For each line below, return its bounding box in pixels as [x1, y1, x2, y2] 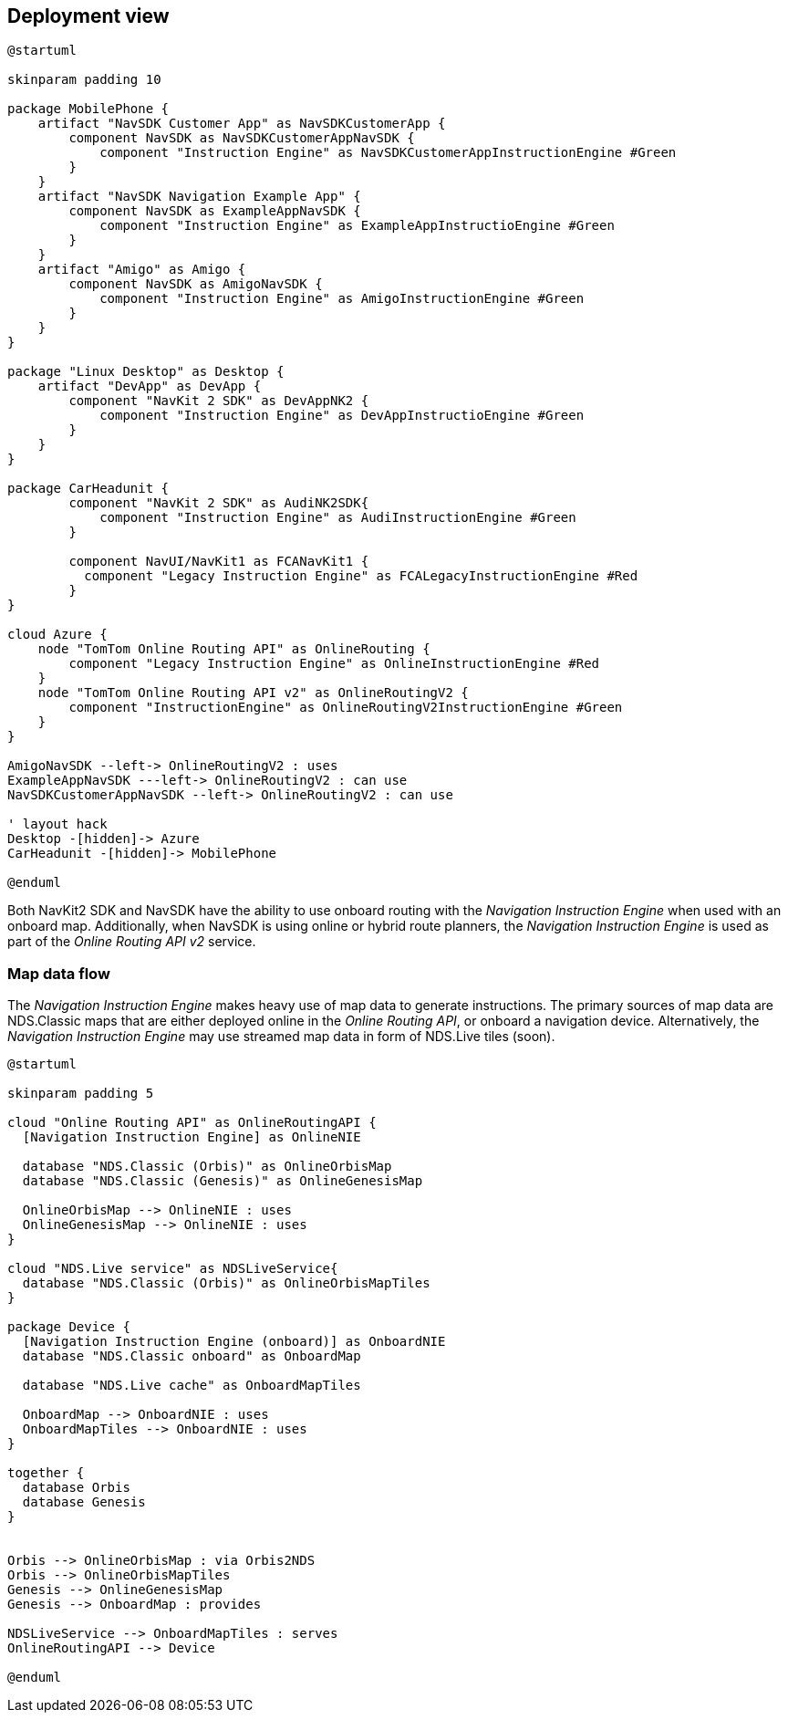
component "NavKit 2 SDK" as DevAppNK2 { [68, 393, 369, 409]
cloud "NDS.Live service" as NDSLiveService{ [7, 1261, 338, 1277]
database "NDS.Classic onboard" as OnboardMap [22, 1349, 361, 1364]
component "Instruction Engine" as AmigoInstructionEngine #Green [99, 291, 585, 307]
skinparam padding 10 [7, 72, 161, 88]
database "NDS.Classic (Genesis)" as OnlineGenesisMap [22, 1173, 423, 1189]
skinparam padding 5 [7, 1086, 154, 1101]
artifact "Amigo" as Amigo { [37, 262, 246, 277]
